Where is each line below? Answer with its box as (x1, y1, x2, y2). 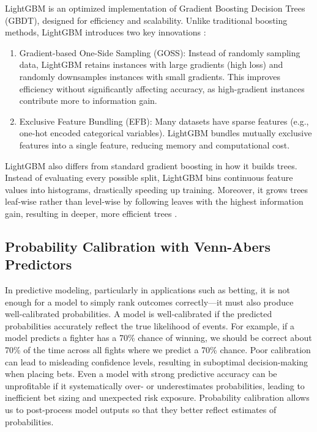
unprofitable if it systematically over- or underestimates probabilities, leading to (5, 379, 305, 392)
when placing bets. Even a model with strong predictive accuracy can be (5, 367, 277, 380)
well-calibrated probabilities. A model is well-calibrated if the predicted (5, 307, 272, 320)
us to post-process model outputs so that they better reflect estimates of (5, 403, 277, 416)
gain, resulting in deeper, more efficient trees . (5, 207, 177, 219)
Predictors (5, 255, 72, 274)
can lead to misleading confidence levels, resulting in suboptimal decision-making (5, 355, 308, 368)
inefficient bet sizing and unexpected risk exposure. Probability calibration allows (5, 391, 310, 404)
